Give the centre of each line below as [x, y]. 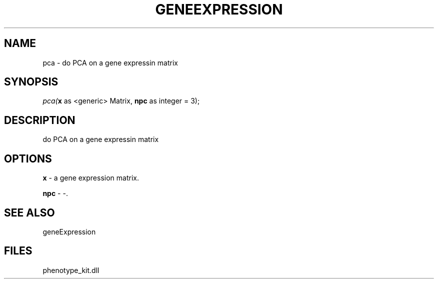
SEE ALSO [29, 212]
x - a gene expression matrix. [91, 178]
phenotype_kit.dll [71, 270]
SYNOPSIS [31, 82]
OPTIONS [28, 158]
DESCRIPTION [40, 120]
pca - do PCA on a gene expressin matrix [110, 62]
